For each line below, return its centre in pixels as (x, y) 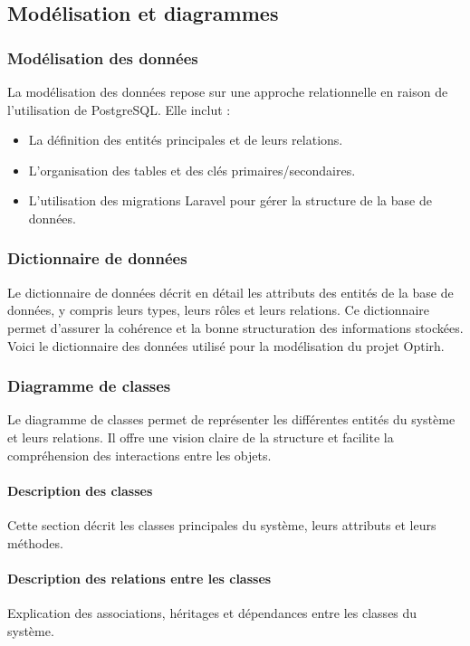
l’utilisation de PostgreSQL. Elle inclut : (119, 109)
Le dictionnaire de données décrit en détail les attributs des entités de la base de (230, 292)
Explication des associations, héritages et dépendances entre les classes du (212, 612)
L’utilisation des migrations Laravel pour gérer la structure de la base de (230, 200)
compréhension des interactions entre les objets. (139, 455)
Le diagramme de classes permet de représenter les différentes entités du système (231, 419)
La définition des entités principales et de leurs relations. (186, 140)
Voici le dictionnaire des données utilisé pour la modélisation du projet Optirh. (226, 345)
